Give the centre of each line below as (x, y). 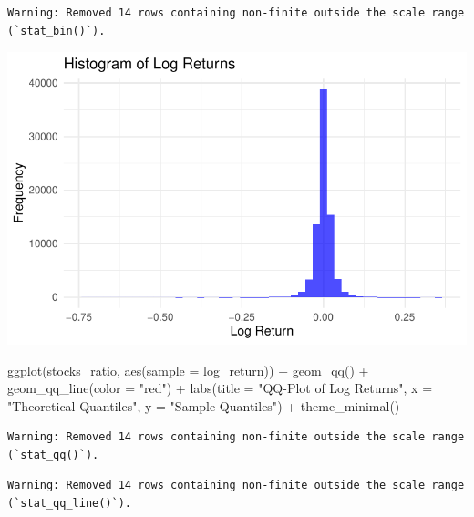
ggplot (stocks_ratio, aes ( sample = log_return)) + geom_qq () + (188, 370)
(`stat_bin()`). (57, 31)
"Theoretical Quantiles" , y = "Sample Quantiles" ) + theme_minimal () (204, 405)
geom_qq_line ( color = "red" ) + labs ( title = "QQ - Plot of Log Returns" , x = (220, 388)
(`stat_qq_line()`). (70, 504)
